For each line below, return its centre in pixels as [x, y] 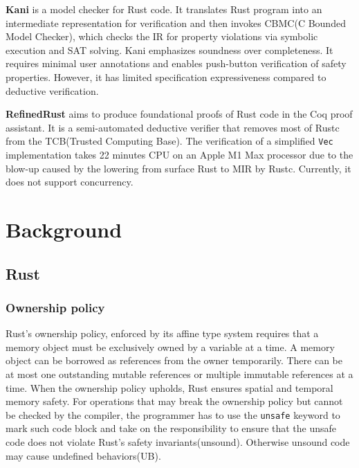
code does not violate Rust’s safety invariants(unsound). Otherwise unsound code [178, 441]
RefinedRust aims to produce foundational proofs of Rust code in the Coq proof [179, 114]
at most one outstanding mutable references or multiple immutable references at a [179, 373]
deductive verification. [52, 90]
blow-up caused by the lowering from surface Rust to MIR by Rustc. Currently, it [178, 168]
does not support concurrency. [70, 182]
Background [64, 229]
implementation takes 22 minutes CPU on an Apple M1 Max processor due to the [179, 154]
